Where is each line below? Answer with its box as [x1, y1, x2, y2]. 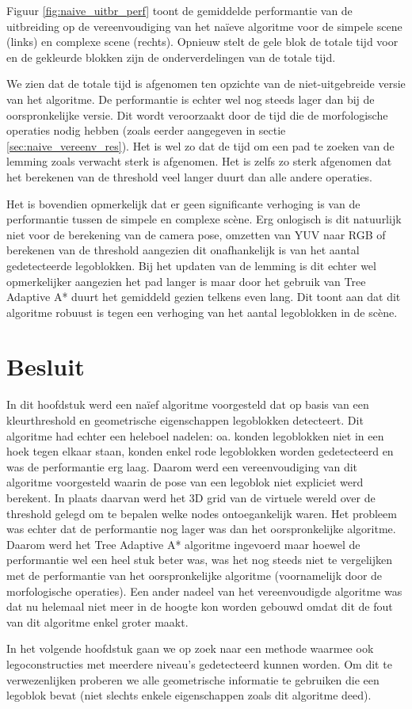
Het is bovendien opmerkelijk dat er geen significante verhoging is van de [6, 195, 360, 212]
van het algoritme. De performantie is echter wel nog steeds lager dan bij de [6, 90, 375, 107]
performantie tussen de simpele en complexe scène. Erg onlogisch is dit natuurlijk [6, 211, 402, 227]
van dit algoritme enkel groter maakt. [6, 613, 189, 630]
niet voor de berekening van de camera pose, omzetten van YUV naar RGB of [6, 226, 386, 242]
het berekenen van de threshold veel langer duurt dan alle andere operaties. [6, 168, 373, 185]
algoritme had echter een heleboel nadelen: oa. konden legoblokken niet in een [6, 427, 384, 444]
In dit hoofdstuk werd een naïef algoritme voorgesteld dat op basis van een [6, 396, 369, 413]
